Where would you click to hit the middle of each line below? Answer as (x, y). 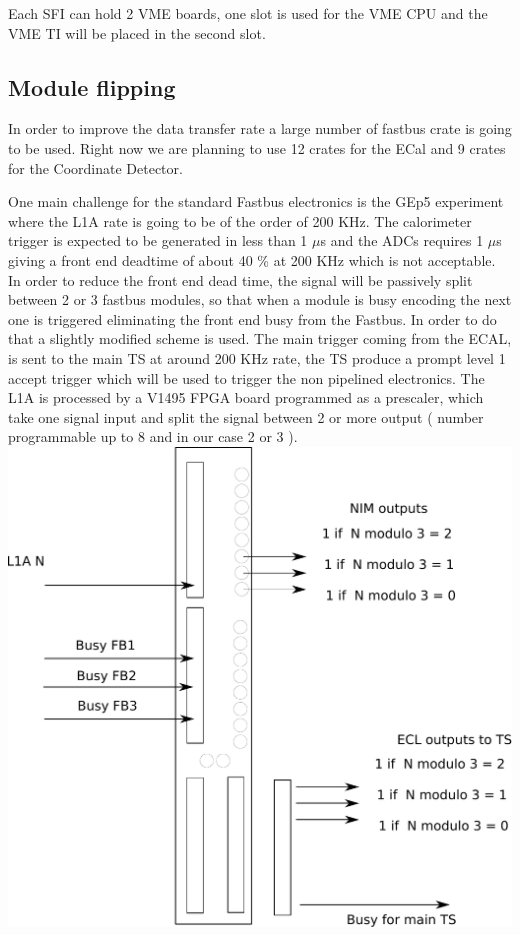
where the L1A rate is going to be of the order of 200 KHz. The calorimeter (240, 220)
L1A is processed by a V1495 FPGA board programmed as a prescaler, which (246, 397)
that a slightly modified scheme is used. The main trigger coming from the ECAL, (260, 338)
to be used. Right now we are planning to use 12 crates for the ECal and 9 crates (257, 147)
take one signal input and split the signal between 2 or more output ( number (246, 416)
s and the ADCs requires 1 (402, 240)
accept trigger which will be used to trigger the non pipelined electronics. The (246, 377)
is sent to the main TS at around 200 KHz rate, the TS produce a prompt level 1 (257, 357)
